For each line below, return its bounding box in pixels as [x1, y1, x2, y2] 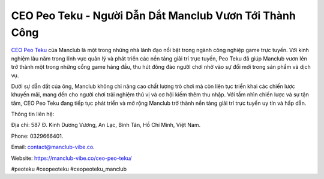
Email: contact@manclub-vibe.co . [11, 144, 95, 151]
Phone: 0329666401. [11, 132, 64, 139]
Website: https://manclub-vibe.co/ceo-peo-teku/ [11, 154, 132, 162]
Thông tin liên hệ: [11, 111, 55, 118]
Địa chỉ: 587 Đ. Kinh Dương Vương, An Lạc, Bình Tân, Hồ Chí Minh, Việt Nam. [11, 122, 201, 129]
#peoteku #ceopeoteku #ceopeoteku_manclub [11, 165, 127, 173]
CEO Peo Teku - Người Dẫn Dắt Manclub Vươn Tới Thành [11, 9, 296, 22]
